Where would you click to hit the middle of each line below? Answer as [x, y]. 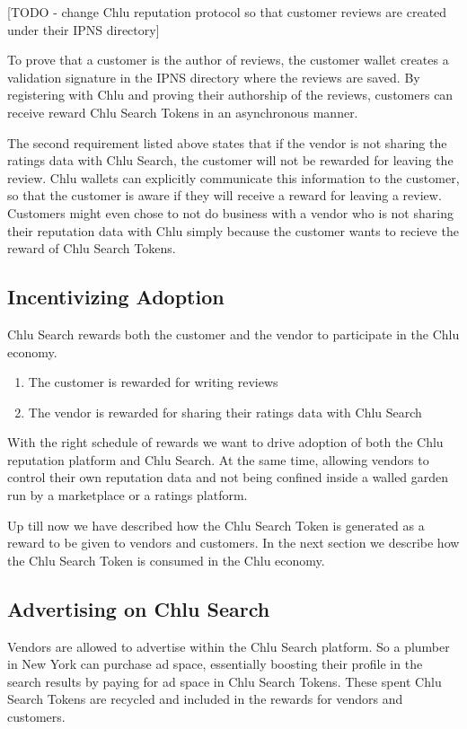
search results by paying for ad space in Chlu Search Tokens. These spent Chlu [225, 681]
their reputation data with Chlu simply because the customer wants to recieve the [233, 230]
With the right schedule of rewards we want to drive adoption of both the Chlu [225, 442]
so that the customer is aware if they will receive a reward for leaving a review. [225, 195]
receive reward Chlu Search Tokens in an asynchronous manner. [183, 112]
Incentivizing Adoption [116, 297]
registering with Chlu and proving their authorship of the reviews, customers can [230, 95]
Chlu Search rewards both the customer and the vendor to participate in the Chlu [233, 334]
